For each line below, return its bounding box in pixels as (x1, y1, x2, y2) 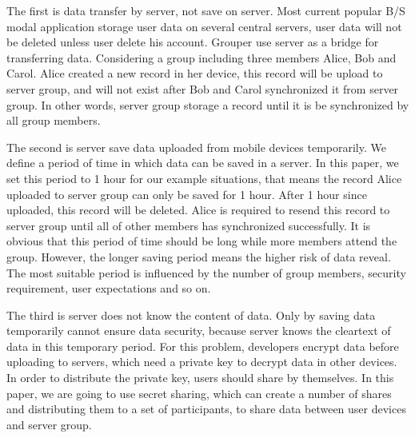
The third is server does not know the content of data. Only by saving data (6, 306, 376, 323)
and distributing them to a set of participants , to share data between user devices (6, 400, 406, 417)
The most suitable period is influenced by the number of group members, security (6, 264, 406, 281)
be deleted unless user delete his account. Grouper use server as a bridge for (6, 34, 379, 50)
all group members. (6, 112, 101, 129)
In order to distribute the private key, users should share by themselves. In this (6, 369, 394, 386)
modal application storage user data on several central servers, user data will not (6, 18, 402, 34)
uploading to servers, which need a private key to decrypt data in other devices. (6, 353, 397, 370)
